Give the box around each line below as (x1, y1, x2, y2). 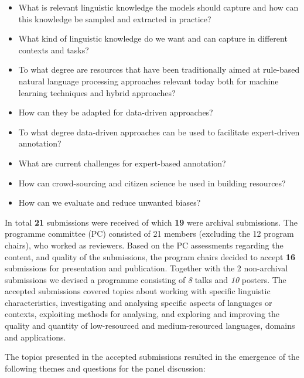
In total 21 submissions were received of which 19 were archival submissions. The (5, 216, 298, 228)
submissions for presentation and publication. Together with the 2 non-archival (5, 262, 288, 274)
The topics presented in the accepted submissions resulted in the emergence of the (5, 350, 300, 363)
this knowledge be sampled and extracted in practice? (18, 12, 211, 25)
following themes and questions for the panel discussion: (5, 362, 206, 374)
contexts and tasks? (18, 43, 89, 56)
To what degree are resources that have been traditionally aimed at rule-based (18, 63, 300, 76)
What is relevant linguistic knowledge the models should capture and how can (18, 1, 299, 13)
